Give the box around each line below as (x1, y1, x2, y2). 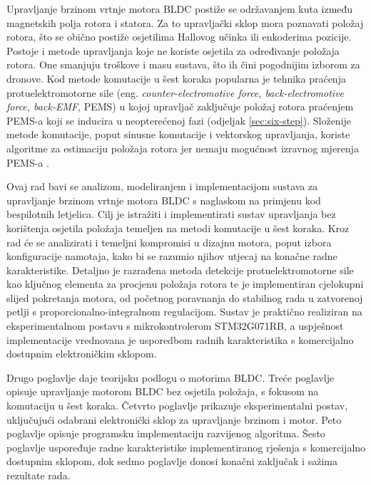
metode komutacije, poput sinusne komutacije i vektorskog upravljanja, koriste (6, 127, 350, 142)
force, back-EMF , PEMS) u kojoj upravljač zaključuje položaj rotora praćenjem (6, 99, 354, 114)
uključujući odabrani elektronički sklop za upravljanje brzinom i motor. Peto (6, 412, 342, 427)
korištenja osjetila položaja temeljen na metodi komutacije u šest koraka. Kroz (6, 220, 350, 235)
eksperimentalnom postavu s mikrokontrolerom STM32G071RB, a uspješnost (6, 318, 344, 333)
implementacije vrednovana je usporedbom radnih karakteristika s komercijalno (6, 332, 354, 347)
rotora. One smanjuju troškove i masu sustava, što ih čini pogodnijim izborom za (6, 57, 360, 72)
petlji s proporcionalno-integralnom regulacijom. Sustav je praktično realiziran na (6, 304, 362, 319)
